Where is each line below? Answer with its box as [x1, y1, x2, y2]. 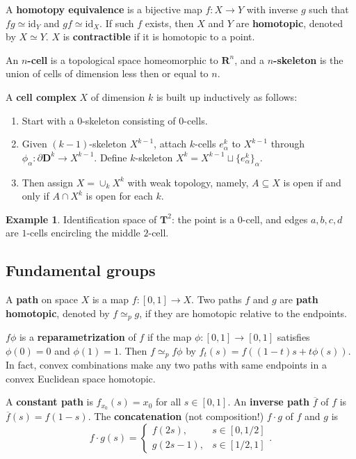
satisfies [277, 330, 310, 344]
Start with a [22, 113, 74, 127]
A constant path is [6, 394, 93, 409]
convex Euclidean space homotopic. [6, 371, 156, 385]
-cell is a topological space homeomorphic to [27, 52, 218, 67]
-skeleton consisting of [82, 113, 176, 127]
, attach [154, 136, 187, 151]
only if [22, 188, 49, 203]
